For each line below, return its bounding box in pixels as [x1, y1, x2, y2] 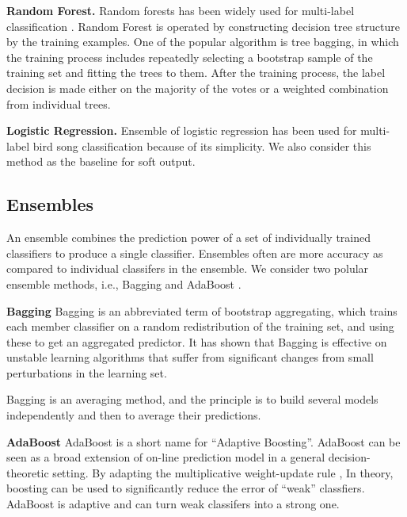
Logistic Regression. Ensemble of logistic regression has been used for [6, 122, 357, 139]
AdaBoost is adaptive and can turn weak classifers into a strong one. [6, 496, 340, 512]
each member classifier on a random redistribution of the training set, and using [6, 318, 394, 335]
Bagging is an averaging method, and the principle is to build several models [6, 391, 378, 408]
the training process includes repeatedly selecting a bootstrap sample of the [6, 48, 373, 65]
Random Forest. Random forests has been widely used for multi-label [6, 2, 355, 18]
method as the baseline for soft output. [6, 153, 196, 170]
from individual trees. [6, 95, 111, 112]
